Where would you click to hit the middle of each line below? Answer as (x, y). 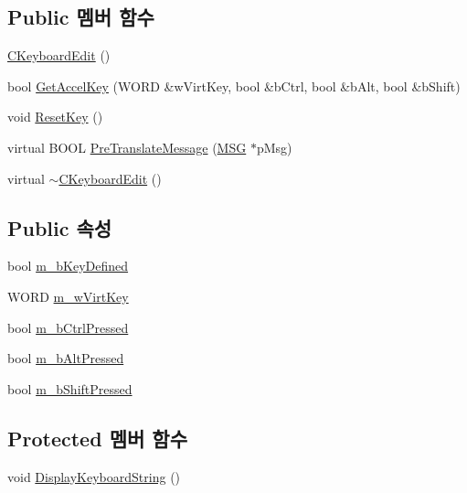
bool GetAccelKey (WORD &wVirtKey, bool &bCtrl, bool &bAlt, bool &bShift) (234, 86)
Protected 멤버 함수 (97, 438)
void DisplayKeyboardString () (94, 476)
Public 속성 (60, 227)
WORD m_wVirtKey (68, 296)
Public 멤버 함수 (81, 17)
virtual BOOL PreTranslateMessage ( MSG (127, 147)
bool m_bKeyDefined (68, 266)
